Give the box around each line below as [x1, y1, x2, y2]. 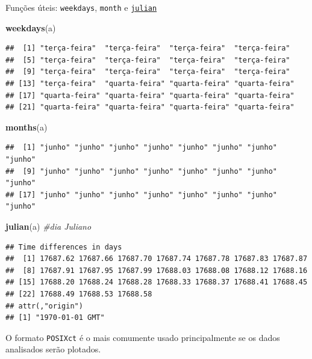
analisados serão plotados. [5, 343, 101, 355]
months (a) [5, 120, 48, 133]
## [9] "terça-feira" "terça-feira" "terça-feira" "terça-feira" [5, 67, 290, 76]
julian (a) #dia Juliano [5, 219, 92, 232]
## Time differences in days [5, 242, 122, 251]
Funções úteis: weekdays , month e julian [5, 1, 157, 13]
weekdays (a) [5, 21, 56, 34]
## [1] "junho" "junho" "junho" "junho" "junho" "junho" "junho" [5, 143, 278, 152]
